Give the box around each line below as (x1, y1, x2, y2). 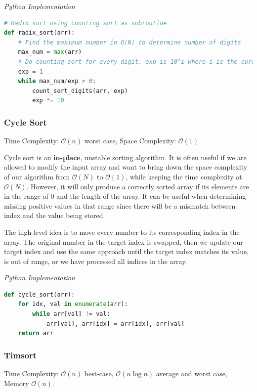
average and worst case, (156, 368, 227, 379)
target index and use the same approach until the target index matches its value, (4, 246, 249, 257)
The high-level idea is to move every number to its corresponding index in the (4, 226, 240, 237)
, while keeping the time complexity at (126, 171, 242, 181)
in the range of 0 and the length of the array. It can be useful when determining (4, 191, 246, 201)
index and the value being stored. (4, 210, 105, 220)
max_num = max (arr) (18, 48, 82, 56)
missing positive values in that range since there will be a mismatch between (4, 200, 236, 211)
